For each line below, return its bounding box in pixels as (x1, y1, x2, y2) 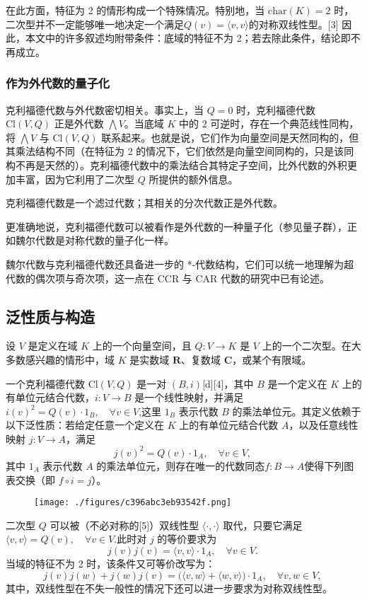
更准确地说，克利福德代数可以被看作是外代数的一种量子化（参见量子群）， (6, 219, 347, 233)
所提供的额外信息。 (148, 171, 238, 186)
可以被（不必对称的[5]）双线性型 (49, 517, 199, 532)
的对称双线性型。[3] (248, 16, 339, 31)
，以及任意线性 (289, 417, 359, 432)
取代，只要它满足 (223, 517, 303, 532)
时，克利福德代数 (236, 102, 316, 117)
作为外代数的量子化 (6, 74, 110, 92)
